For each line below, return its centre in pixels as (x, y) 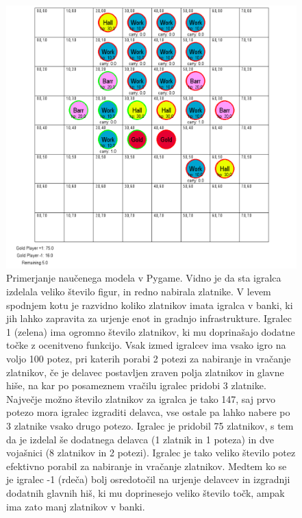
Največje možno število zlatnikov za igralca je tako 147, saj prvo (141, 398)
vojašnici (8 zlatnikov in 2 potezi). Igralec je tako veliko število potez (151, 453)
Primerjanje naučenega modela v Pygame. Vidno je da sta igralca (144, 278)
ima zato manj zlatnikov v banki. (76, 506)
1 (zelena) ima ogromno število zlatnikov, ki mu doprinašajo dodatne (151, 331)
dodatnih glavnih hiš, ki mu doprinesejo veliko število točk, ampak (146, 492)
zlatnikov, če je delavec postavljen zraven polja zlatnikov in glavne (145, 372)
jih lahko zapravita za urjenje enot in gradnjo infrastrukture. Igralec (149, 318)
